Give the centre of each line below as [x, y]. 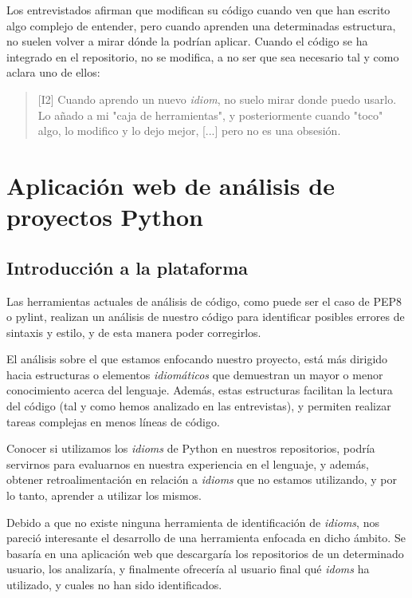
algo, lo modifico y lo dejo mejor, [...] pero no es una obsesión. [189, 131]
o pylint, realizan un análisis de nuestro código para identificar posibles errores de [206, 317]
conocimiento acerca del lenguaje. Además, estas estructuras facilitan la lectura [200, 390]
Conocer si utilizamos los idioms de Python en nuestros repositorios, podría [191, 448]
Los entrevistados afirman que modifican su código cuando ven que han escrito [198, 10]
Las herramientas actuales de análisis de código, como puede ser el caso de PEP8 [204, 301]
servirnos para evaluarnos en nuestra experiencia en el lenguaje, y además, [188, 463]
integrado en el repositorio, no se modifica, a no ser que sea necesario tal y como [203, 56]
